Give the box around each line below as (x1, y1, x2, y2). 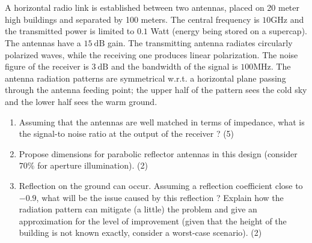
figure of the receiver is (5, 60, 89, 73)
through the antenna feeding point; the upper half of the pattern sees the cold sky (5, 83, 307, 96)
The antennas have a (5, 36, 81, 49)
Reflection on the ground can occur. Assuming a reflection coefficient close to (19, 179, 303, 191)
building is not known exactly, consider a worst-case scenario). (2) (19, 226, 262, 239)
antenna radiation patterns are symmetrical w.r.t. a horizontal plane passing (5, 71, 286, 84)
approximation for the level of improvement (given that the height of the (19, 214, 287, 227)
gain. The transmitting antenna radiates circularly (107, 36, 293, 49)
